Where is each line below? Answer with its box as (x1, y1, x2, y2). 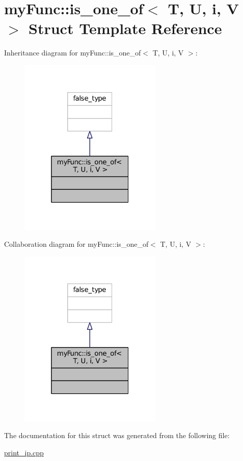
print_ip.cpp (4, 447, 44, 457)
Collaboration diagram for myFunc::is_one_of (4, 239, 149, 249)
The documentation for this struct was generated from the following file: (4, 430, 230, 441)
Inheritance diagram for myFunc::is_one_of (4, 47, 141, 58)
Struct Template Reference (29, 18, 222, 39)
